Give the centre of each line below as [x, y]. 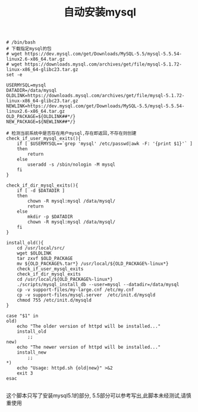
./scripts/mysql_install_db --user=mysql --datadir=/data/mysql [98, 285]
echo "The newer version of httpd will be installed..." [89, 347]
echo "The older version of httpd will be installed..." [89, 326]
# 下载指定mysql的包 [29, 49]
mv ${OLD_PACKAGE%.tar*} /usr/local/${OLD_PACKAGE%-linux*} [93, 264]
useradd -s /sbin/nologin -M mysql [72, 165]
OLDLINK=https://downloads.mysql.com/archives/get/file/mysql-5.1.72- [95, 96]
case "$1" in [22, 316]
